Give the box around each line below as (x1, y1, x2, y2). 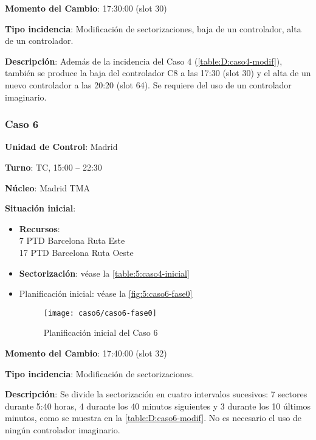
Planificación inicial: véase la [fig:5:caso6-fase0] (19, 287, 193, 300)
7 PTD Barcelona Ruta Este (19, 234, 125, 247)
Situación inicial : (5, 202, 76, 215)
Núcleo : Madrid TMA (5, 181, 91, 194)
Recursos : (19, 222, 60, 235)
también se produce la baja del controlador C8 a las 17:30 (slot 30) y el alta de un (5, 66, 311, 79)
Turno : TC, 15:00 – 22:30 (5, 160, 102, 173)
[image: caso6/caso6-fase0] (43, 308, 157, 318)
